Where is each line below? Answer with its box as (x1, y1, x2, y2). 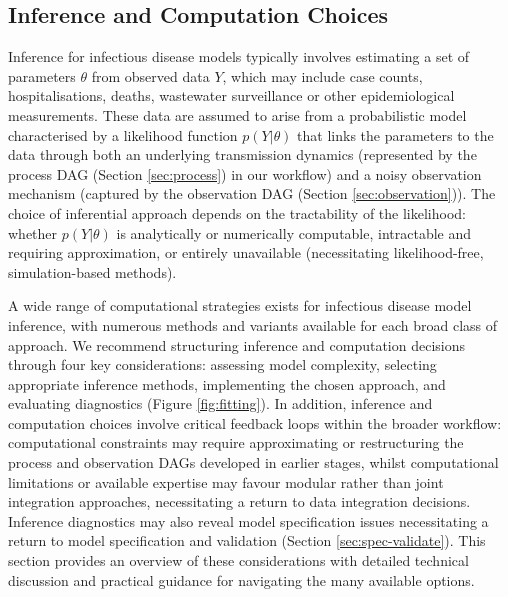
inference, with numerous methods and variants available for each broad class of (8, 314, 498, 335)
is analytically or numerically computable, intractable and (116, 222, 472, 243)
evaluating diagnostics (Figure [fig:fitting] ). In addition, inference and (8, 393, 433, 414)
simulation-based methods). (8, 261, 177, 282)
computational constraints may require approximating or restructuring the (8, 432, 464, 453)
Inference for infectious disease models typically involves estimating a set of (8, 46, 470, 67)
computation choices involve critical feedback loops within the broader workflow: (8, 412, 502, 433)
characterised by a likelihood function (8, 124, 238, 145)
